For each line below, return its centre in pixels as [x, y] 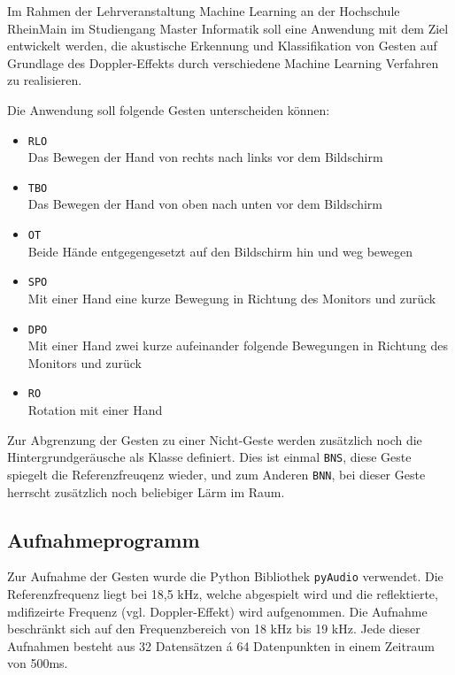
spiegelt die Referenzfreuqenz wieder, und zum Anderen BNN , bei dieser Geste [216, 474]
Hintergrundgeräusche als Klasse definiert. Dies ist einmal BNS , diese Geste [209, 457]
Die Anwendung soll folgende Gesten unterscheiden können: [169, 109]
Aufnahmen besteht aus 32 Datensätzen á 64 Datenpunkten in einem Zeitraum [221, 645]
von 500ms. [38, 663]
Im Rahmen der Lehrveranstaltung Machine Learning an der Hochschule [204, 11]
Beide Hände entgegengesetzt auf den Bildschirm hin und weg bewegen [220, 251]
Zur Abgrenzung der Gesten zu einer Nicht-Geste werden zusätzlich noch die [215, 439]
